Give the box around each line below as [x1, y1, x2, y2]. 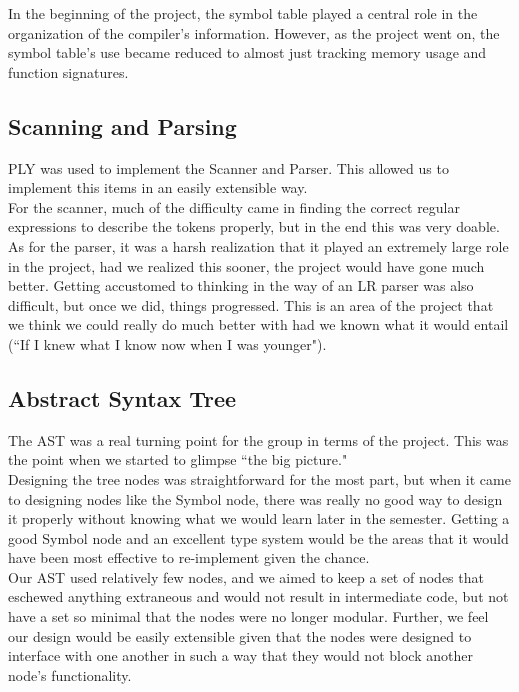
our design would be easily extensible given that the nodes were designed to [8, 625, 472, 646]
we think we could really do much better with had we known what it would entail [8, 314, 509, 335]
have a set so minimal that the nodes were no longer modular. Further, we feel [8, 606, 489, 627]
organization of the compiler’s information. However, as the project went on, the [8, 22, 500, 43]
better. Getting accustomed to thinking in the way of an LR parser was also [8, 275, 474, 296]
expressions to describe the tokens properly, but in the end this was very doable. [8, 216, 500, 237]
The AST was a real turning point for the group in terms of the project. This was [8, 429, 509, 450]
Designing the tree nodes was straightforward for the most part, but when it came [8, 468, 511, 489]
